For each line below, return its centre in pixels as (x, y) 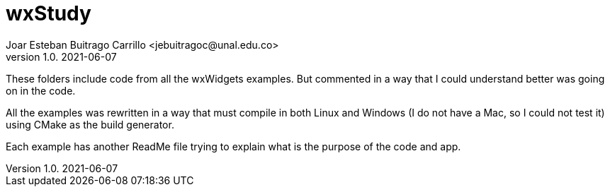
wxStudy (49, 13)
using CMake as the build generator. (90, 124)
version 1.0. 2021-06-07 (61, 56)
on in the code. (41, 90)
